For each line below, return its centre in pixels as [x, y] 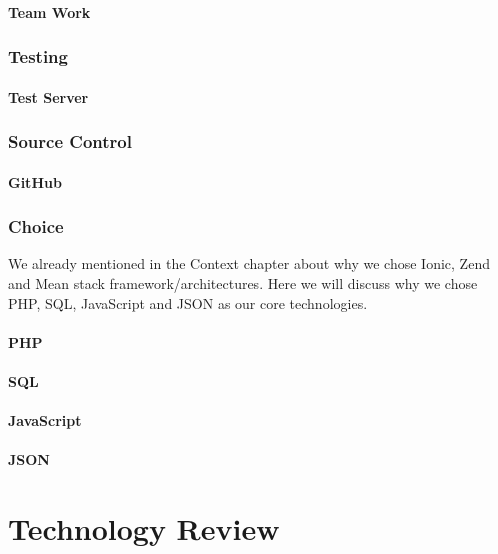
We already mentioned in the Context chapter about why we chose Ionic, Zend [249, 263]
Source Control [70, 141]
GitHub [35, 181]
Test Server [48, 96]
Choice [36, 226]
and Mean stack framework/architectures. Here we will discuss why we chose [243, 283]
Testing [38, 56]
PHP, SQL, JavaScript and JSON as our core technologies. [188, 302]
